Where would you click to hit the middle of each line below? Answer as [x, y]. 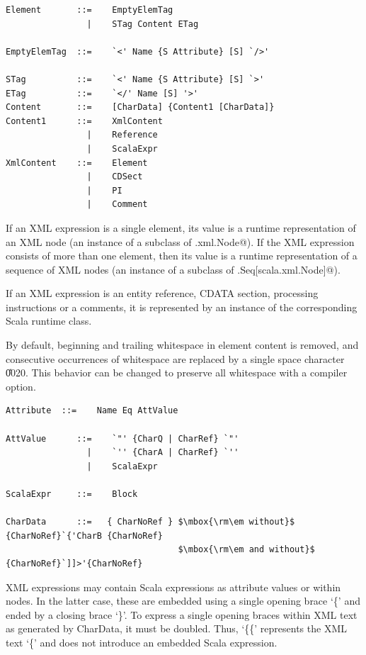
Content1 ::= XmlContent [84, 121]
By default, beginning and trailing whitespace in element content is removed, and [182, 345]
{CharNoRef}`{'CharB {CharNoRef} [84, 536]
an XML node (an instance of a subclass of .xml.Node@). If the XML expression [180, 241]
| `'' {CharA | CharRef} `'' [163, 453]
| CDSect [115, 177]
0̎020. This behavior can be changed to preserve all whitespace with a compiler [177, 373]
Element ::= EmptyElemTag [90, 10]
